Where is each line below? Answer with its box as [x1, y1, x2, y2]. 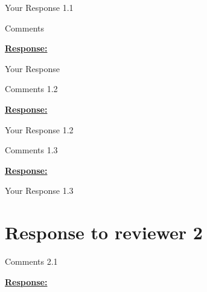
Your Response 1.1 [5, 1, 74, 13]
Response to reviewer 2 [5, 220, 203, 245]
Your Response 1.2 [5, 123, 74, 136]
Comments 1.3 [5, 144, 58, 156]
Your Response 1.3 [5, 184, 74, 197]
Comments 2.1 [5, 255, 58, 268]
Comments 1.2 [5, 82, 58, 95]
